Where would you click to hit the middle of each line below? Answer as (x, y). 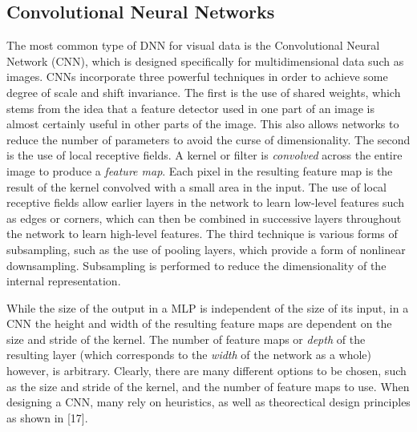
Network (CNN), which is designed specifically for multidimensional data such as (205, 61)
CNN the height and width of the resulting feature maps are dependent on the (199, 323)
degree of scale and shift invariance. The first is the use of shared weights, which (204, 92)
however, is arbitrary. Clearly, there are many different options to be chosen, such (206, 371)
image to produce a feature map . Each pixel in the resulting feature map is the (200, 170)
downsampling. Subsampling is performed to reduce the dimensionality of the (196, 265)
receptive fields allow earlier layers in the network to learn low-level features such (205, 202)
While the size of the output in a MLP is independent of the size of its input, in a (208, 307)
